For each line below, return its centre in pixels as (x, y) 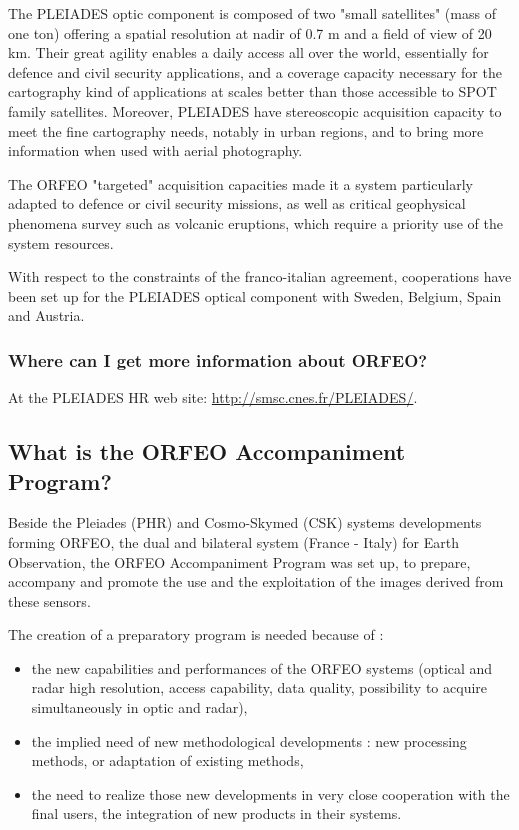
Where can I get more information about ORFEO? (218, 359)
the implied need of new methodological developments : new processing (249, 740)
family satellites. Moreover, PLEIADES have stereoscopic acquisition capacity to (255, 110)
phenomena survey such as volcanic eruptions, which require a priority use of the (255, 222)
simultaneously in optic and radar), (139, 707)
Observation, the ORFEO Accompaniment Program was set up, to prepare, (239, 561)
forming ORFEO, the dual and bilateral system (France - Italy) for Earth (233, 541)
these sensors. (49, 600)
